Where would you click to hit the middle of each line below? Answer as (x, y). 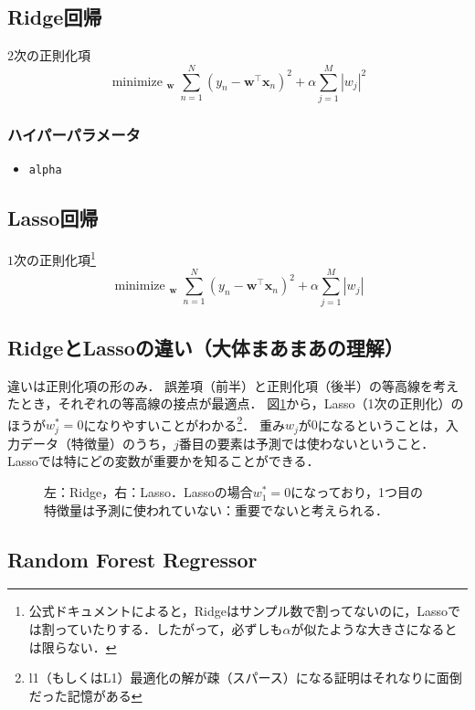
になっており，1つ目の (357, 492)
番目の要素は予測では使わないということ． (306, 443)
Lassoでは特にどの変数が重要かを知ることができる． (164, 461)
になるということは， (381, 424)
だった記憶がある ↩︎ (85, 695)
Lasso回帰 (53, 218)
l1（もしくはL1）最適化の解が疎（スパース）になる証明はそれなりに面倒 (245, 678)
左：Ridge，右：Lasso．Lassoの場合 (148, 492)
